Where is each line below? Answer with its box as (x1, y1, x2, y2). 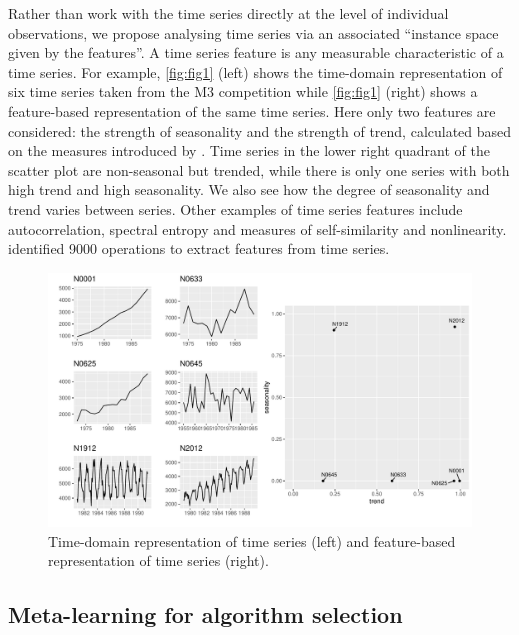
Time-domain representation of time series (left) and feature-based (48, 530, 456, 551)
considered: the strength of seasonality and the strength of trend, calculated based (8, 120, 512, 141)
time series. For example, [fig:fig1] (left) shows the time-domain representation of (8, 61, 503, 82)
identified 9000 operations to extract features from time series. (8, 238, 390, 259)
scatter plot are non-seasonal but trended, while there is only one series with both (8, 159, 510, 180)
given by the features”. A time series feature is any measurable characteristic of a (8, 42, 504, 63)
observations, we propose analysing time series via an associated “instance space (8, 22, 499, 43)
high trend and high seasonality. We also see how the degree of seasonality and (8, 179, 490, 200)
